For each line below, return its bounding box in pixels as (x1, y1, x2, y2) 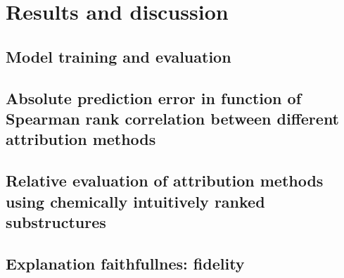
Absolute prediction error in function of (6, 87, 302, 108)
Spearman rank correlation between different (6, 107, 340, 129)
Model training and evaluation (6, 45, 231, 67)
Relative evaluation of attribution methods (6, 170, 324, 191)
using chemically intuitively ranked (6, 190, 265, 212)
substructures (6, 210, 106, 232)
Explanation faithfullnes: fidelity (6, 252, 245, 274)
